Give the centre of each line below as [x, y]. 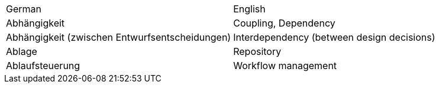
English [249, 9]
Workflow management [285, 66]
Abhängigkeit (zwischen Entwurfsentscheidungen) [119, 37]
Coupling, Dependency [284, 23]
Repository [257, 51]
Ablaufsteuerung [43, 66]
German [24, 9]
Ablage [22, 51]
